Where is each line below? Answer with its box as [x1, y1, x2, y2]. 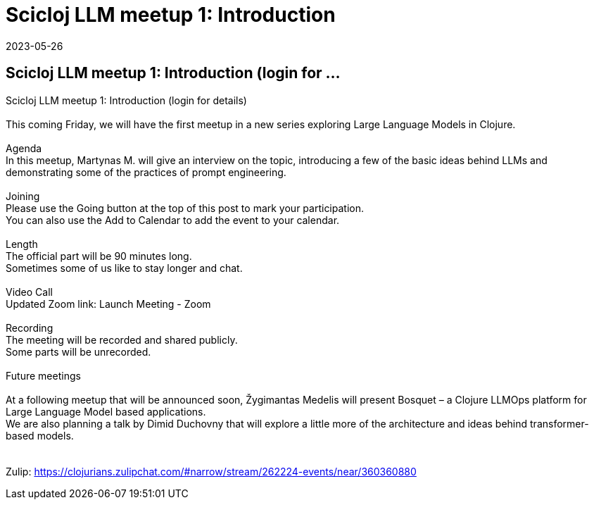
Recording [6, 321, 53, 334]
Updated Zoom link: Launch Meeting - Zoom [6, 297, 211, 310]
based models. [6, 429, 74, 442]
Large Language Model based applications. [6, 405, 206, 418]
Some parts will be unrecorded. [6, 345, 151, 358]
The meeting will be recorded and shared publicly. [6, 333, 238, 346]
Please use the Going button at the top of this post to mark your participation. [6, 201, 365, 214]
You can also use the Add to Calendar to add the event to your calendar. [6, 213, 340, 226]
